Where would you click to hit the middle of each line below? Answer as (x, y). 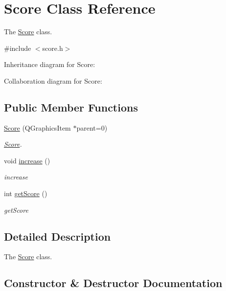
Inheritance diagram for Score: (50, 64)
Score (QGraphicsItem (37, 127)
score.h (53, 48)
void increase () (27, 160)
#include (18, 48)
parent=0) (92, 127)
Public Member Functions (71, 107)
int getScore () (26, 193)
